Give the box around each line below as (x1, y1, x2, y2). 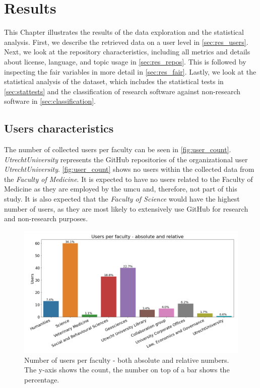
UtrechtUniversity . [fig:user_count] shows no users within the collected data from (4, 164, 254, 174)
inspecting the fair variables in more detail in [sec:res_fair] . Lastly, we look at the (4, 66, 256, 77)
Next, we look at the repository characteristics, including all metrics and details (4, 46, 250, 57)
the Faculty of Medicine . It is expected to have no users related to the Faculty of (4, 173, 253, 184)
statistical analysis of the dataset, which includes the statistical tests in (4, 76, 224, 87)
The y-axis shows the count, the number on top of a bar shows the (24, 364, 230, 375)
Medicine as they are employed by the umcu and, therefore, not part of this (4, 183, 237, 194)
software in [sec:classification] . (4, 96, 96, 106)
